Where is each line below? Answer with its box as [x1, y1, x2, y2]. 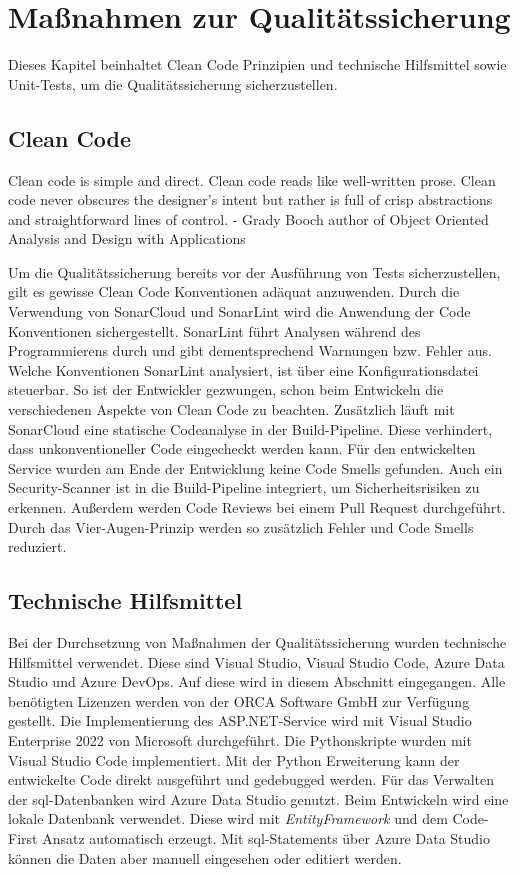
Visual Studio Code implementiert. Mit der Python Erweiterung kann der [8, 749, 460, 770]
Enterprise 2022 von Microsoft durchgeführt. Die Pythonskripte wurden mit [8, 729, 472, 750]
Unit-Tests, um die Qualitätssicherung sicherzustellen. [8, 73, 338, 94]
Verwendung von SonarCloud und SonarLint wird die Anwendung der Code [8, 301, 471, 322]
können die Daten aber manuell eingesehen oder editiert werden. [8, 847, 402, 868]
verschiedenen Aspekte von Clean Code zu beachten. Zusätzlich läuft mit [8, 399, 455, 420]
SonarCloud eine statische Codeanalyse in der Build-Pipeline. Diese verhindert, [8, 418, 493, 439]
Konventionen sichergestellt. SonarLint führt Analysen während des [8, 320, 421, 341]
